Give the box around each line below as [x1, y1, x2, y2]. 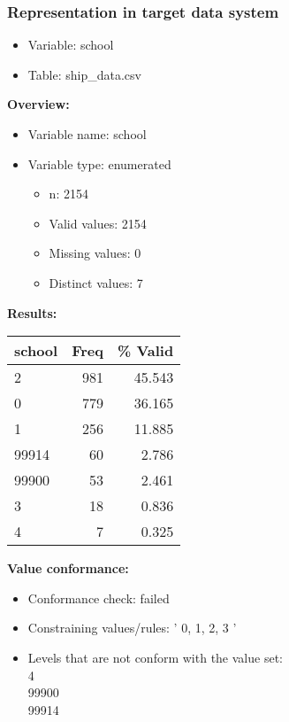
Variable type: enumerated [27, 154, 171, 173]
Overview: [7, 95, 70, 113]
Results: [7, 303, 57, 322]
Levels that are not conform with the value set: [27, 648, 283, 666]
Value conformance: [7, 559, 129, 578]
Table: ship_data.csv [27, 65, 141, 83]
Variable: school [27, 35, 114, 54]
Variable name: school [27, 125, 147, 143]
